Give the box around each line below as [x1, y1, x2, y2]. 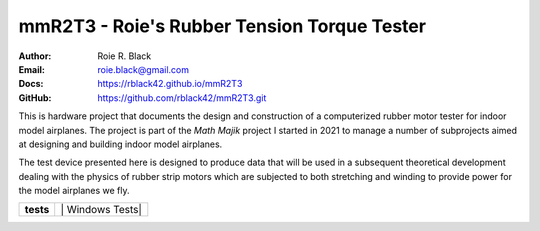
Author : [18, 50, 52, 62]
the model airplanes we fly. [18, 185, 130, 197]
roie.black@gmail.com [97, 63, 190, 75]
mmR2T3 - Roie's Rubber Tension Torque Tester [18, 15, 427, 37]
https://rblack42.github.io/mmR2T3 [97, 78, 243, 90]
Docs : [18, 78, 44, 90]
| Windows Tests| [60, 203, 142, 217]
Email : [18, 63, 45, 75]
